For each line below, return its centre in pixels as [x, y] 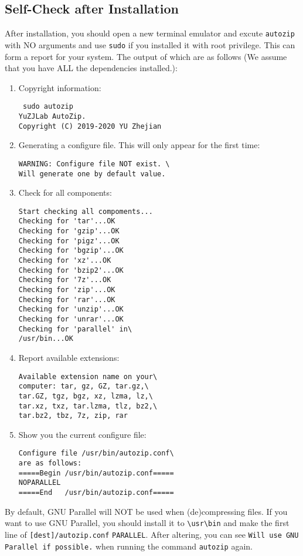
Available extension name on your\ [88, 376]
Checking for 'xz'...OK [65, 261]
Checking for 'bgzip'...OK [71, 251]
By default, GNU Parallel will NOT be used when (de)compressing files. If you [146, 511]
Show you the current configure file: [82, 434]
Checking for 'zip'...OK [67, 290]
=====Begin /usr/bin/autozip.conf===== [96, 473]
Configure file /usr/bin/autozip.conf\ [96, 453]
